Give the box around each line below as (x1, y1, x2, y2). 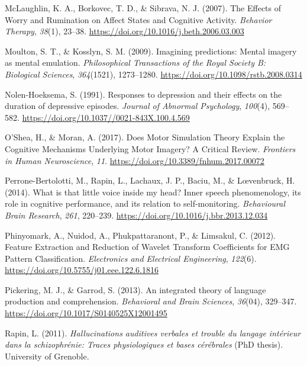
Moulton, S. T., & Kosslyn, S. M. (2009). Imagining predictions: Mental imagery (5, 44, 297, 57)
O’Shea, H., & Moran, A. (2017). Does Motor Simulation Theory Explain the (5, 131, 285, 143)
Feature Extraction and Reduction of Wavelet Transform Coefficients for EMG (5, 240, 290, 253)
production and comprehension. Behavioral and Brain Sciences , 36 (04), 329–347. (5, 295, 297, 307)
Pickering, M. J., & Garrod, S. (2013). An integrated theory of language (5, 283, 266, 296)
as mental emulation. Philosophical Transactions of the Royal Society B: (5, 56, 266, 69)
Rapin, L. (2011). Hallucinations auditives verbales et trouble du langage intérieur (5, 326, 301, 339)
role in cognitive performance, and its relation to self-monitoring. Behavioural (5, 197, 286, 210)
